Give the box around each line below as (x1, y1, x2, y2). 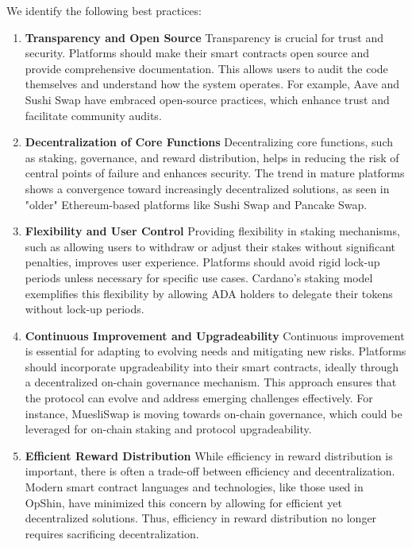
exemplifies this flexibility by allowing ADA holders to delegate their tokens (25, 285, 393, 301)
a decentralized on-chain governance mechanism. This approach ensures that (25, 374, 397, 390)
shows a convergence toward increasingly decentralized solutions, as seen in (25, 180, 390, 196)
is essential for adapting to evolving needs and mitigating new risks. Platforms (25, 343, 406, 359)
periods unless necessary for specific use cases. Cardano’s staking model (25, 269, 373, 285)
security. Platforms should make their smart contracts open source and (25, 45, 370, 61)
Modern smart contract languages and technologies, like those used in (25, 479, 364, 495)
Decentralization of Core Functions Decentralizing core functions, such (25, 134, 393, 150)
